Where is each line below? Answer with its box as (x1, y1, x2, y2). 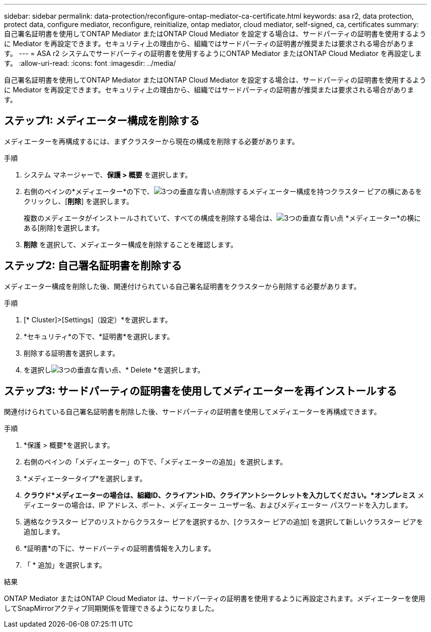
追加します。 (24, 527, 64, 536)
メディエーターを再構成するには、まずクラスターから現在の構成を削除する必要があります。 (4, 137, 299, 145)
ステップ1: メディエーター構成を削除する (4, 115, 200, 127)
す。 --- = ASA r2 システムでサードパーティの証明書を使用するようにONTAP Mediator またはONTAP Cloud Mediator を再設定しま (4, 49, 422, 57)
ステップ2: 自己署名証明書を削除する (4, 259, 182, 272)
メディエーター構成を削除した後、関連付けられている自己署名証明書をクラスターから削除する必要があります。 (4, 282, 361, 290)
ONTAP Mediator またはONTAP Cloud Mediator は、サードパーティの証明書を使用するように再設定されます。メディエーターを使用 (4, 594, 426, 603)
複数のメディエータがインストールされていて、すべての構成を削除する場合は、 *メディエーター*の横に (24, 213, 421, 222)
